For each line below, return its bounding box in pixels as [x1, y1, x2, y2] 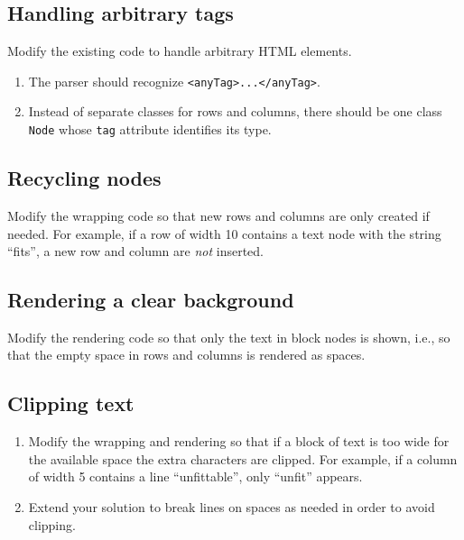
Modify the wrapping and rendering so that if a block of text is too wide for [28, 432, 450, 451]
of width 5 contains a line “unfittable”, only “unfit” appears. [28, 467, 363, 486]
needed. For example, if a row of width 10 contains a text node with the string [7, 224, 441, 243]
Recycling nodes [7, 164, 162, 192]
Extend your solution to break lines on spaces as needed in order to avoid [28, 498, 435, 517]
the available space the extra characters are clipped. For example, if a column [28, 449, 458, 468]
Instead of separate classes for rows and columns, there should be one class [28, 102, 442, 121]
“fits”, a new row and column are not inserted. [7, 242, 264, 261]
